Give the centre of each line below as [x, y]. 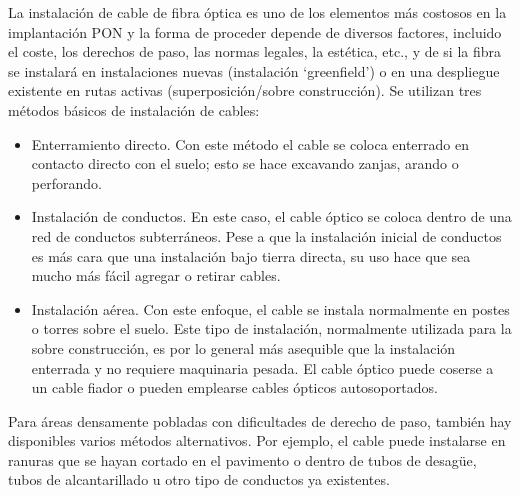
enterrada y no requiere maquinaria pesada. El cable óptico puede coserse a [262, 367]
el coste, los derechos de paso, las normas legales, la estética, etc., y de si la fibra [255, 51]
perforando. [66, 182]
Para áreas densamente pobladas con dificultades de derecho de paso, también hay [260, 420]
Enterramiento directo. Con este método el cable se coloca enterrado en [250, 143]
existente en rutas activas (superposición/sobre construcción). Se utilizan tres [245, 90]
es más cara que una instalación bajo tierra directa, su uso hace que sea [251, 255]
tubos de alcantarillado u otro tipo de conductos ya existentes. [199, 479]
